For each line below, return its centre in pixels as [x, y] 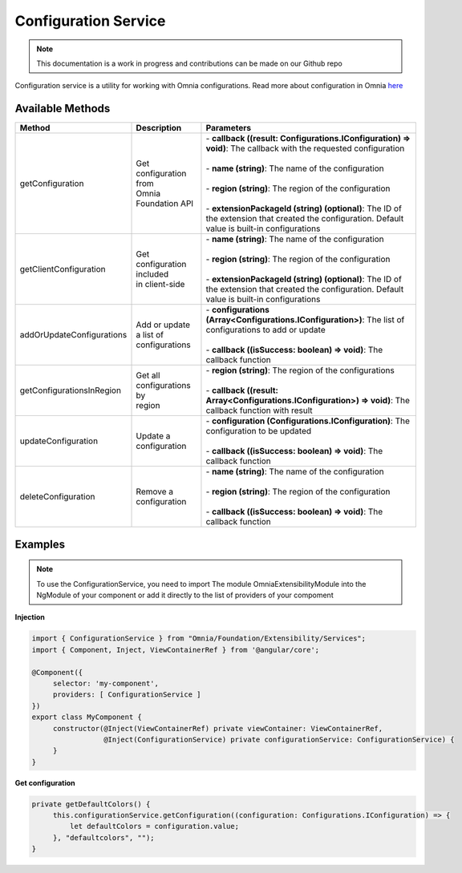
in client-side [160, 285]
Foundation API [165, 204]
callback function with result [259, 410]
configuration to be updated [259, 431]
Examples [40, 544]
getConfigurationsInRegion [71, 390]
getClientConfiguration [63, 269]
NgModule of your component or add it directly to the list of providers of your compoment [185, 595]
